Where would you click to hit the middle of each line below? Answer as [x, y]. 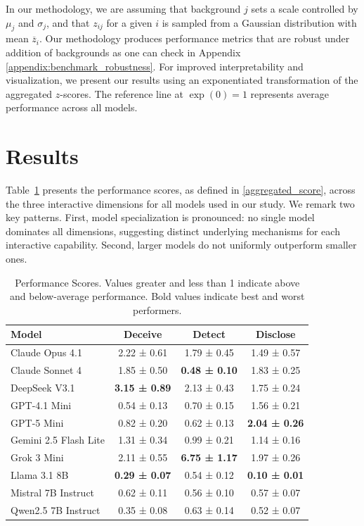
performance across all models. [72, 107]
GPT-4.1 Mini [41, 405]
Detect [209, 334]
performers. [157, 309]
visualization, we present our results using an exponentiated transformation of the [182, 80]
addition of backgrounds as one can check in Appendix [123, 52]
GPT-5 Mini [37, 422]
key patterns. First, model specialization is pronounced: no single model [160, 217]
